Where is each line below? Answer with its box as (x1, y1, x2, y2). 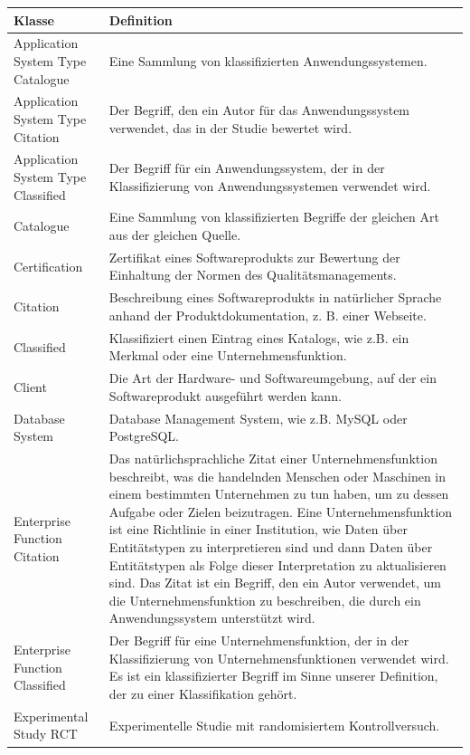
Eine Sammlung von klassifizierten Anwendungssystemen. (108, 51, 428, 70)
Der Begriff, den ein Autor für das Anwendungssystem (108, 100, 410, 119)
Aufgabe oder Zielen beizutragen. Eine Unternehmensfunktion (108, 502, 453, 521)
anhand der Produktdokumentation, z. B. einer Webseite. (108, 305, 427, 324)
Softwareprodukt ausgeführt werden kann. (108, 386, 342, 405)
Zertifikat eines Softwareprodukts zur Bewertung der (108, 247, 400, 266)
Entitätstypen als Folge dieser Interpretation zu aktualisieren (108, 555, 446, 574)
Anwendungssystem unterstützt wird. (108, 608, 315, 627)
